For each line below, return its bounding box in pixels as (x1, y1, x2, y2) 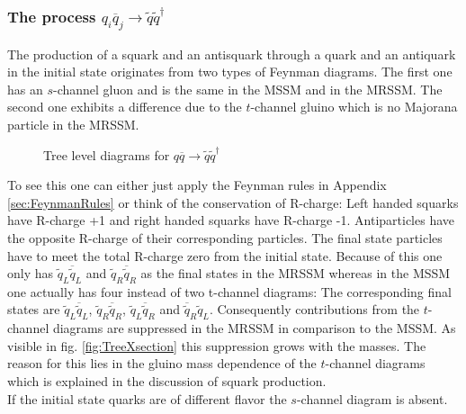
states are (7, 300, 60, 319)
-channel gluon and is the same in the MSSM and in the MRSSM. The (53, 79, 443, 98)
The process (7, 4, 96, 27)
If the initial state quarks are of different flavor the (7, 389, 287, 408)
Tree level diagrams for (43, 145, 170, 164)
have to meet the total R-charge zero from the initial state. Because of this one (7, 246, 443, 265)
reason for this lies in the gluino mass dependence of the (7, 354, 317, 373)
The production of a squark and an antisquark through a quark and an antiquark (7, 44, 456, 63)
